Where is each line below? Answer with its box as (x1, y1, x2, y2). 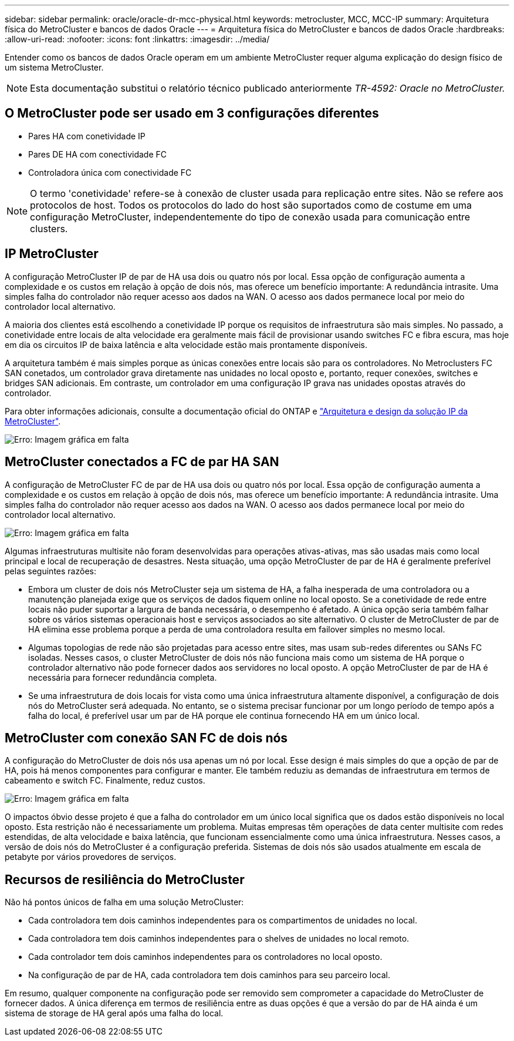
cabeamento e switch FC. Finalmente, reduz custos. (5, 775, 205, 786)
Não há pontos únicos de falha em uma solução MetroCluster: (5, 897, 244, 908)
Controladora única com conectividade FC (28, 167, 192, 178)
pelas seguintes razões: (5, 565, 96, 576)
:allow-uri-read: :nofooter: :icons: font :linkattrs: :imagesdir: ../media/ (5, 34, 270, 44)
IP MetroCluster (5, 246, 99, 262)
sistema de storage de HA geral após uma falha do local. (5, 1008, 224, 1019)
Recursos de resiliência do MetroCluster (5, 872, 245, 887)
